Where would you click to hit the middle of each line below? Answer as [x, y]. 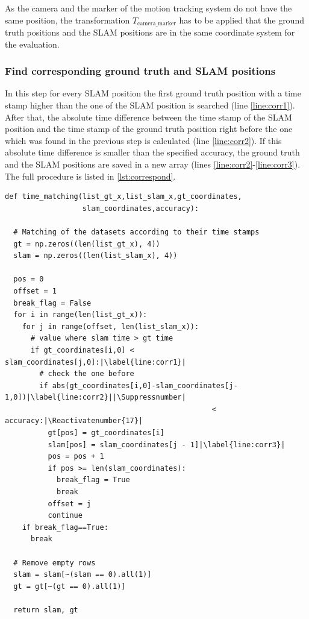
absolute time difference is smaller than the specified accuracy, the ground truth [152, 152]
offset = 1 [35, 291]
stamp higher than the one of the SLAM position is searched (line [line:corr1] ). [150, 105]
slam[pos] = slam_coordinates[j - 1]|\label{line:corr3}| [167, 445]
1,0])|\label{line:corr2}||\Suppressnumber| [95, 397]
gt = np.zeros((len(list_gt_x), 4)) [87, 244]
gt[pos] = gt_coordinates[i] [106, 433]
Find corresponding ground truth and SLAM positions [140, 71]
